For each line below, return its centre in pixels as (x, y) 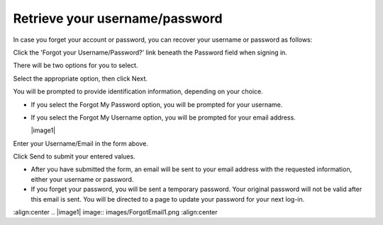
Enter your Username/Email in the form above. (81, 143)
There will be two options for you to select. (76, 65)
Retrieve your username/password (118, 18)
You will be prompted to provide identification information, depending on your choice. (138, 91)
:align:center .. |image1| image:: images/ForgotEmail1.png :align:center (115, 212)
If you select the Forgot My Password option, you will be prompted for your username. (157, 104)
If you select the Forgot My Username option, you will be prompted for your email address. (163, 117)
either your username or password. (82, 179)
